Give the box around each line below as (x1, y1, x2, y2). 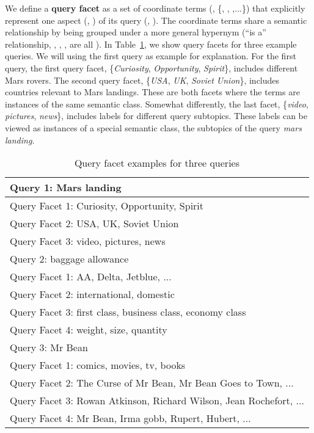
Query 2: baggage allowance (10, 252, 129, 266)
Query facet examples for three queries (74, 156, 239, 170)
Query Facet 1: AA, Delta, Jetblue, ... (10, 269, 172, 284)
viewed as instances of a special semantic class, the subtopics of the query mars (5, 121, 302, 134)
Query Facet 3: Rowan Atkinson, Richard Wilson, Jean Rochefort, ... (10, 393, 304, 408)
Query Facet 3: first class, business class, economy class (10, 305, 246, 319)
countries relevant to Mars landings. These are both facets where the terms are (5, 86, 300, 98)
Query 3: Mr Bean (10, 340, 88, 355)
